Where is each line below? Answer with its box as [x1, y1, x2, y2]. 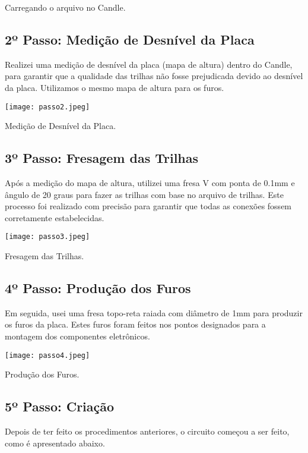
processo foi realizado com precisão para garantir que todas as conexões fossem [5, 200, 292, 212]
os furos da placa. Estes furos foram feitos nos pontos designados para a [5, 318, 266, 331]
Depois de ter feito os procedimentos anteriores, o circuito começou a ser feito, [5, 425, 290, 438]
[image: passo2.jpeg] [5, 102, 90, 111]
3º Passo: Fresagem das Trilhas [5, 149, 199, 167]
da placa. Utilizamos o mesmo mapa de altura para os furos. [5, 81, 224, 93]
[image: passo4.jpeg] [5, 351, 90, 360]
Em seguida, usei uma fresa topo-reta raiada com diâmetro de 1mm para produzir [5, 306, 303, 319]
